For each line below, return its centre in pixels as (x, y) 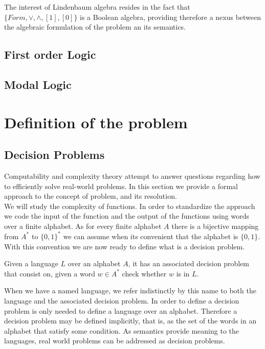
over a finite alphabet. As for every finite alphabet (83, 226)
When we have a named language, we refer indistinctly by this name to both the (130, 290)
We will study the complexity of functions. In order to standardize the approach (130, 206)
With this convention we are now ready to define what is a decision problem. (125, 246)
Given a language (31, 263)
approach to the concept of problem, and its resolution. (91, 196)
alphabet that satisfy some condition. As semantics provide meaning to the (122, 330)
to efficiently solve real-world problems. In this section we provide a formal (121, 186)
